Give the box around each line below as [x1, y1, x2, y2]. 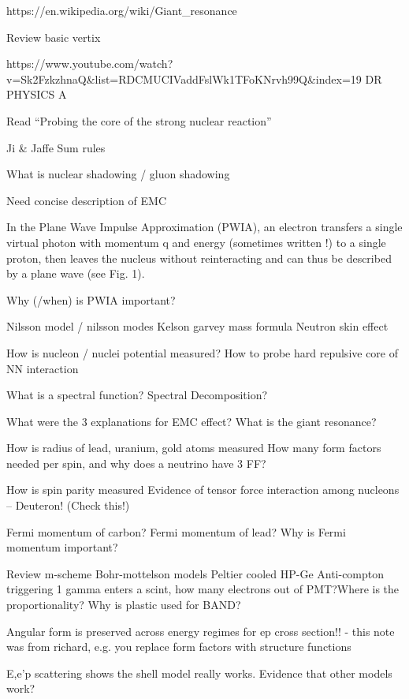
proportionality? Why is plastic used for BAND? [6, 596, 241, 613]
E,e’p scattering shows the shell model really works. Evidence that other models [6, 664, 392, 681]
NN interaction [6, 360, 79, 376]
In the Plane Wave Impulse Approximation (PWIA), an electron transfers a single [6, 219, 403, 235]
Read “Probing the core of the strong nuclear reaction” [6, 112, 272, 129]
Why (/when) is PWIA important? [6, 291, 176, 308]
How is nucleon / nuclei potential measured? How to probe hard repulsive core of [6, 344, 399, 361]
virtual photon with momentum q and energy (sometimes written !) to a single [6, 234, 386, 250]
